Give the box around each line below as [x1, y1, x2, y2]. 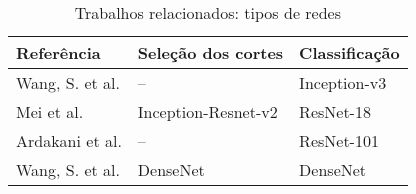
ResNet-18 [299, 100, 371, 123]
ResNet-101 [299, 129, 379, 152]
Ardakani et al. [16, 129, 122, 152]
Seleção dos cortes [137, 41, 284, 64]
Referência [16, 41, 101, 64]
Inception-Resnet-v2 [137, 100, 278, 123]
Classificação [299, 41, 400, 64]
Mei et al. [16, 100, 84, 123]
